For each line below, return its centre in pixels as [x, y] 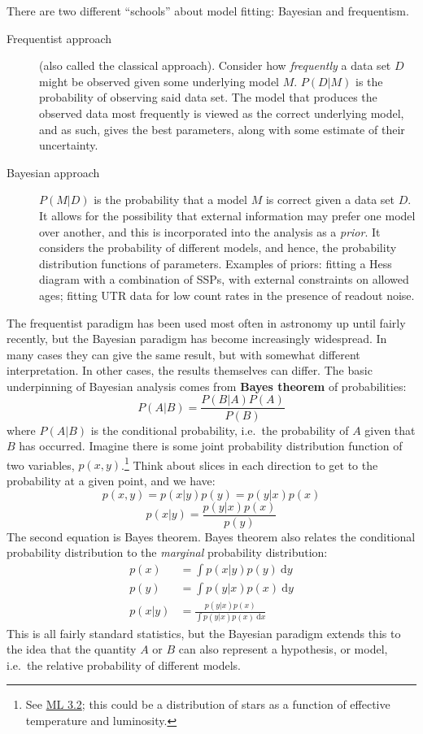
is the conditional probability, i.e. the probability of [220, 430]
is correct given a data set [330, 200]
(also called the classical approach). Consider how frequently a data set [215, 65]
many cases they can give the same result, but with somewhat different [183, 354]
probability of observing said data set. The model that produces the [208, 97]
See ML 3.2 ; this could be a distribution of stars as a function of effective [208, 704]
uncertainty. [69, 145]
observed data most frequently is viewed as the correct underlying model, [222, 113]
